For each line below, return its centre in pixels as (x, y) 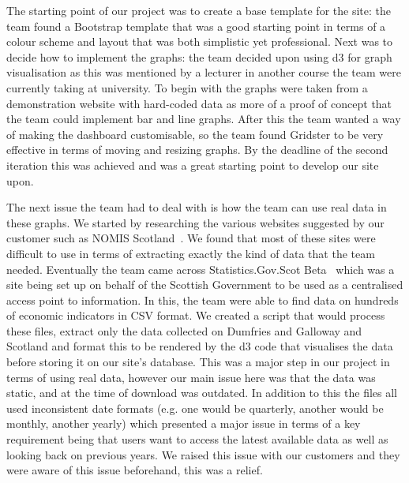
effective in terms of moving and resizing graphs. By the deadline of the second (197, 150)
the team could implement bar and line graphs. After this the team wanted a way (204, 119)
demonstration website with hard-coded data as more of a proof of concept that (199, 103)
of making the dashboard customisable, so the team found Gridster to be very (195, 134)
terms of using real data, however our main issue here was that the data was (191, 377)
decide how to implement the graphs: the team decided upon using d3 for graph (199, 56)
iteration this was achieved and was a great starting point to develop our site (193, 165)
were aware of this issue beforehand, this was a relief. (135, 470)
